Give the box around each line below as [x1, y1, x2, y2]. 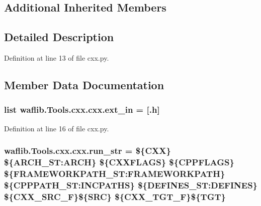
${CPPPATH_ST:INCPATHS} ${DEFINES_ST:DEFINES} [4, 178, 257, 191]
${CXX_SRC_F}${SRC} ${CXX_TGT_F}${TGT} [4, 190, 226, 202]
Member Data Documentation [4, 77, 164, 92]
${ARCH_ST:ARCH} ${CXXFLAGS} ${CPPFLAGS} [4, 156, 234, 168]
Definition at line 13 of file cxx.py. [4, 52, 109, 63]
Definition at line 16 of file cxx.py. [4, 123, 109, 133]
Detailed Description [4, 29, 114, 45]
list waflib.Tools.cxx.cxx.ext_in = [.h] [4, 103, 160, 116]
